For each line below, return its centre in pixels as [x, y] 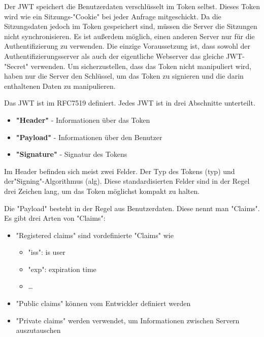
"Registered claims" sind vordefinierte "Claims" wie [95, 235]
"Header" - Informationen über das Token [83, 120]
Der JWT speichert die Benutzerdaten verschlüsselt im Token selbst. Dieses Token [132, 6]
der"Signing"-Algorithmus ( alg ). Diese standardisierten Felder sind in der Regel [127, 181]
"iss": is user [47, 252]
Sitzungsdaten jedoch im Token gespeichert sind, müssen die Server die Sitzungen [131, 26]
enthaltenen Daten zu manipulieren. [60, 86]
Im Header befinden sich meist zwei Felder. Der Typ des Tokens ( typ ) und [120, 171]
